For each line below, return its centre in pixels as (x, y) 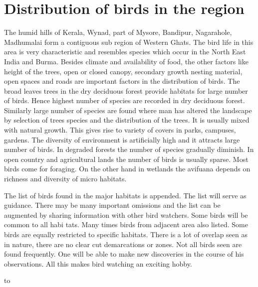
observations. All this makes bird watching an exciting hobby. (98, 263)
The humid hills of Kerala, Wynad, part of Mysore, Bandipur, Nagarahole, (118, 32)
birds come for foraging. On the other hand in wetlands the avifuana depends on (127, 169)
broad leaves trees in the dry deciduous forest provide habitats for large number (126, 90)
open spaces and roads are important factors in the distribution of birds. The (122, 81)
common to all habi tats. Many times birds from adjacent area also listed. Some (126, 224)
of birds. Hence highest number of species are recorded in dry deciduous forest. (125, 100)
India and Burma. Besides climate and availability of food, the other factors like (126, 61)
